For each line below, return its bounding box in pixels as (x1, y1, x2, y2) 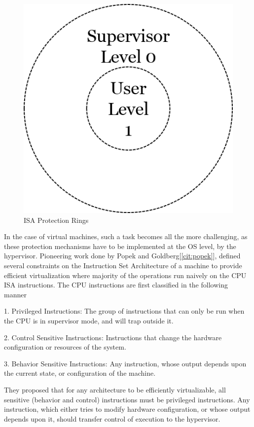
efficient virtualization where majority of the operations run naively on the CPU (4, 270, 247, 280)
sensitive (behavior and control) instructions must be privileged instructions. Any (4, 394, 250, 404)
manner (4, 289, 27, 299)
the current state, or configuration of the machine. (4, 368, 156, 378)
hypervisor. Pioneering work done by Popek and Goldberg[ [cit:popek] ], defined (4, 250, 241, 261)
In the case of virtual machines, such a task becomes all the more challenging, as (4, 231, 248, 242)
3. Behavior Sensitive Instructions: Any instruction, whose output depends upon (4, 358, 247, 368)
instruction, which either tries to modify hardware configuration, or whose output (4, 404, 251, 414)
